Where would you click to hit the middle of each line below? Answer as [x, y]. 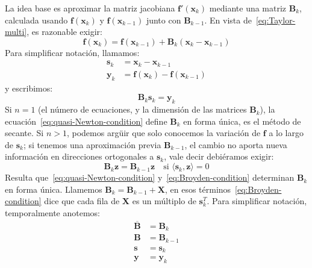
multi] [16, 32]
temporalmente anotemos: [52, 212]
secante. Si [24, 133]
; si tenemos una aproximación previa [92, 144]
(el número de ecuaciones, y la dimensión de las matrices [142, 109]
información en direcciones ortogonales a [80, 156]
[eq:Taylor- [276, 20]
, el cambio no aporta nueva [236, 144]
